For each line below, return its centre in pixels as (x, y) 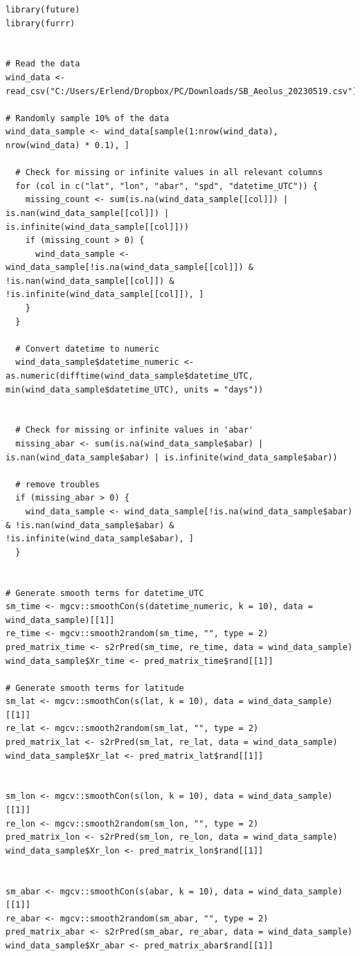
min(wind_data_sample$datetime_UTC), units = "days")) (135, 389)
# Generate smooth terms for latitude (95, 688)
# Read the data (43, 64)
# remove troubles (58, 484)
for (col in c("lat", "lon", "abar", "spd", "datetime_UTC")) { (167, 186)
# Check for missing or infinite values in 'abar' (134, 430)
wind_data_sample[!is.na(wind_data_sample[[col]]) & (129, 268)
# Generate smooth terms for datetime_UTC (105, 593)
